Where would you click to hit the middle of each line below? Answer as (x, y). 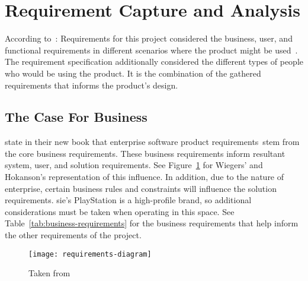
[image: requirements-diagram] (90, 254)
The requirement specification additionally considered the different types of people (154, 61)
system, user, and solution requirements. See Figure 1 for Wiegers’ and (134, 165)
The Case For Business (76, 117)
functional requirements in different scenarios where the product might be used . (151, 50)
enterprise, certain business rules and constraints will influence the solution (141, 188)
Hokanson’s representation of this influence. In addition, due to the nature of (145, 177)
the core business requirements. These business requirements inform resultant (145, 153)
